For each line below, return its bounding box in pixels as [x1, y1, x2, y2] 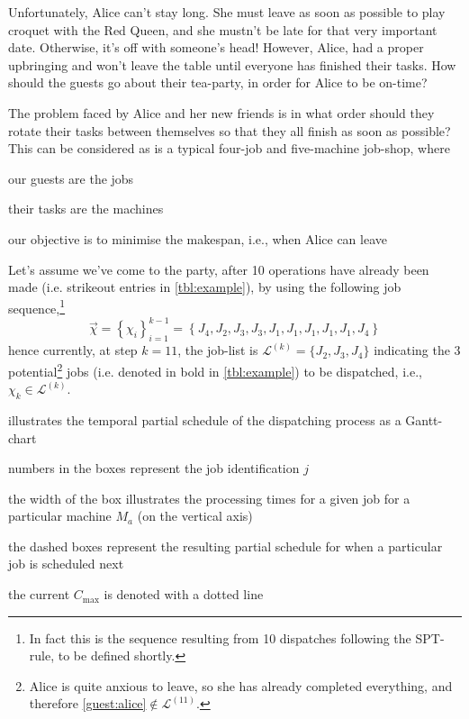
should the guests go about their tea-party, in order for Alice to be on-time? [8, 73, 428, 92]
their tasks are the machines [8, 199, 164, 218]
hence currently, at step [8, 341, 138, 359]
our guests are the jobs [8, 168, 134, 187]
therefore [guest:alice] [29, 694, 147, 713]
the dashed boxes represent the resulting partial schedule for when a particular [8, 536, 443, 555]
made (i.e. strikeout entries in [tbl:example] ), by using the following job [8, 278, 401, 296]
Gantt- [405, 410, 443, 429]
